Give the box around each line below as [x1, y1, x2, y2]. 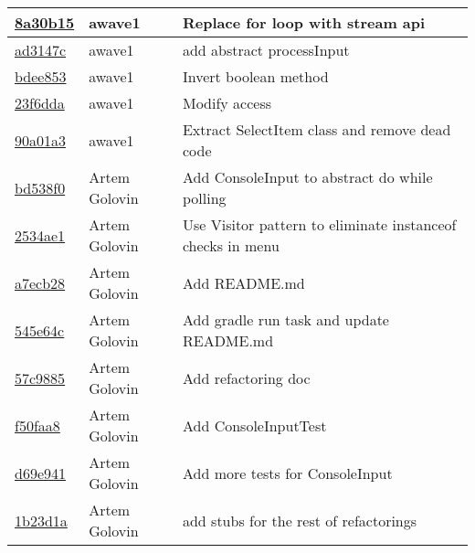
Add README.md [182, 271, 305, 293]
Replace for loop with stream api [182, 12, 426, 33]
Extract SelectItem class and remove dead [182, 119, 451, 140]
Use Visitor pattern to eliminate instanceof [182, 214, 457, 235]
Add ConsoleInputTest [182, 414, 327, 436]
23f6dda [15, 92, 65, 113]
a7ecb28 [15, 271, 66, 293]
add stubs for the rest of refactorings [182, 509, 417, 531]
